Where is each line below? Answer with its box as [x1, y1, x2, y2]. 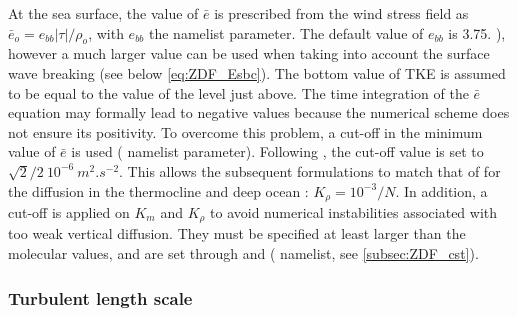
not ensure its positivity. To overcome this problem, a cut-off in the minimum [8, 121, 483, 142]
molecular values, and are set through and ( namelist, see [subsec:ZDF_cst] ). [8, 243, 479, 264]
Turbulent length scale [8, 285, 193, 310]
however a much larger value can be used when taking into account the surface [8, 43, 490, 64]
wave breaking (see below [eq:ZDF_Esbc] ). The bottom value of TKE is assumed [8, 62, 506, 83]
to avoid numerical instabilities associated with [210, 202, 498, 222]
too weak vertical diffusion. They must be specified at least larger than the [8, 223, 466, 244]
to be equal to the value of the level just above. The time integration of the [8, 82, 469, 103]
